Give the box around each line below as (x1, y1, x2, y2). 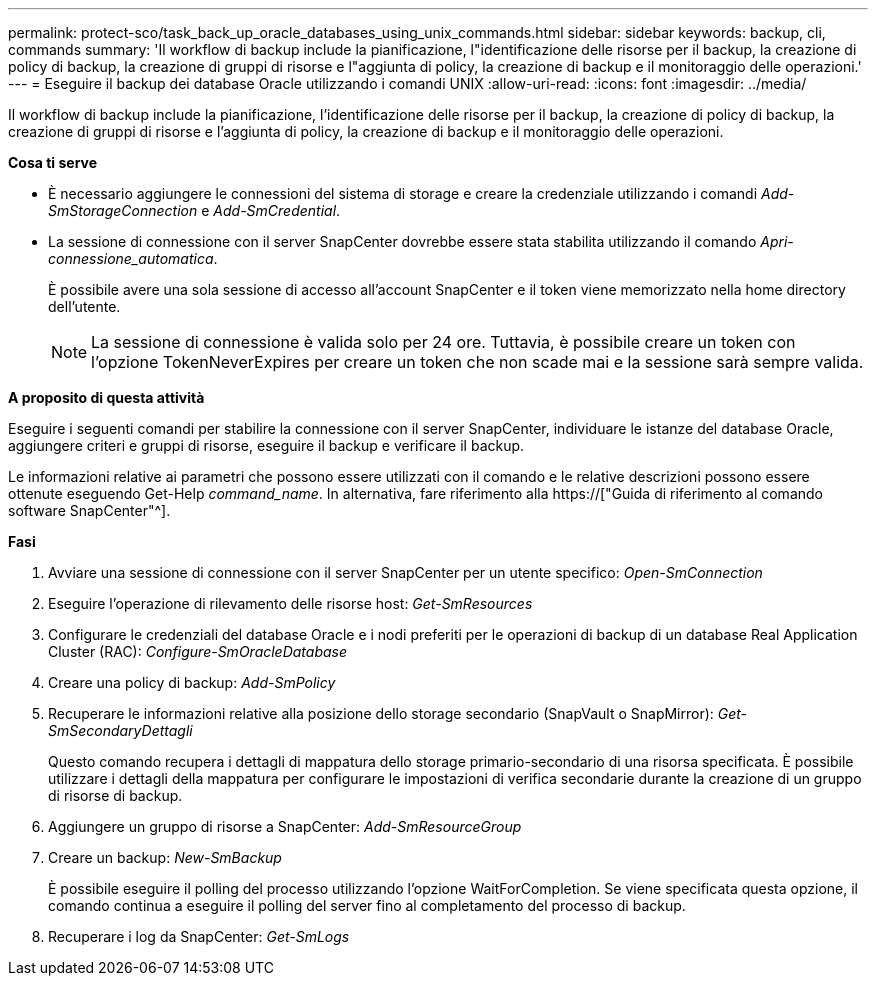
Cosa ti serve (8, 154, 98, 171)
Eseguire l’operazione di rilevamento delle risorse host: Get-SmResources (48, 595, 533, 612)
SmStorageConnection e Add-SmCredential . (48, 202, 341, 219)
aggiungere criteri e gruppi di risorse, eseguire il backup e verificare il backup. (8, 437, 525, 454)
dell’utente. (48, 298, 121, 315)
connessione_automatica (48, 250, 214, 267)
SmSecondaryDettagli (48, 722, 193, 739)
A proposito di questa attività (8, 389, 205, 406)
